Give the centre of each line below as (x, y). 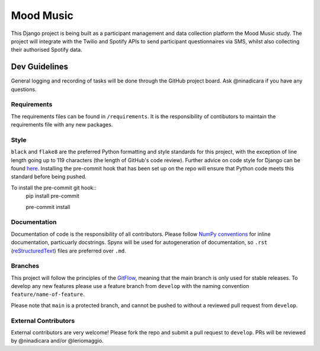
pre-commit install (48, 207)
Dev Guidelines (39, 67)
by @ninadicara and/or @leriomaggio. (57, 341)
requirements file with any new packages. (62, 125)
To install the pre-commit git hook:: (54, 188)
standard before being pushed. (49, 177)
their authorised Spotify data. (47, 50)
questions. (24, 89)
